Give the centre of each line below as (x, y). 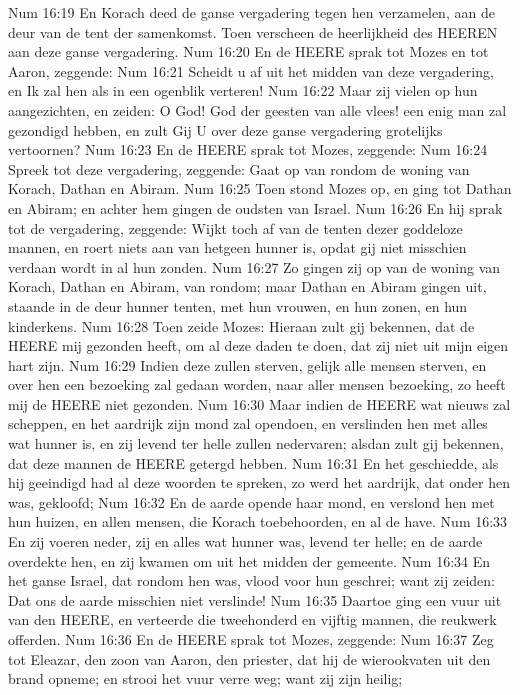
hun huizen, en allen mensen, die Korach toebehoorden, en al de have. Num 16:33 (258, 521)
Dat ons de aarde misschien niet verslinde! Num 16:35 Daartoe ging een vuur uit (255, 599)
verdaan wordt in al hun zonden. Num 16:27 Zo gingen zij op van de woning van (254, 266)
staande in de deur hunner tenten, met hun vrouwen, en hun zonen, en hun (238, 305)
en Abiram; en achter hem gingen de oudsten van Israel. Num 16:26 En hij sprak (255, 207)
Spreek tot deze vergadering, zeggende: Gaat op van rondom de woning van (239, 168)
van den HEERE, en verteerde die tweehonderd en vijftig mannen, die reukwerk (252, 619)
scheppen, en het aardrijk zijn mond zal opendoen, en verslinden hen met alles (248, 423)
